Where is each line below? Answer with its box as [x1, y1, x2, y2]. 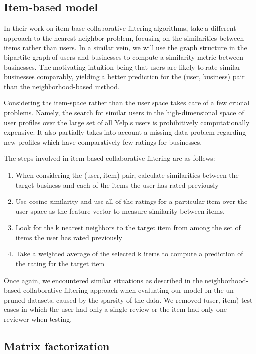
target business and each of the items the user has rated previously [15, 179, 219, 190]
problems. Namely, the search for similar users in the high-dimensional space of [4, 107, 244, 117]
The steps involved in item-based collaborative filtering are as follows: [4, 153, 215, 163]
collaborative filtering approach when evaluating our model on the [23, 285, 224, 295]
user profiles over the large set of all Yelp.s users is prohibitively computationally [4, 117, 250, 127]
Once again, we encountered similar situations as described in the [4, 275, 203, 285]
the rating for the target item [15, 258, 105, 269]
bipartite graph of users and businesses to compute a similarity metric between [4, 51, 243, 62]
